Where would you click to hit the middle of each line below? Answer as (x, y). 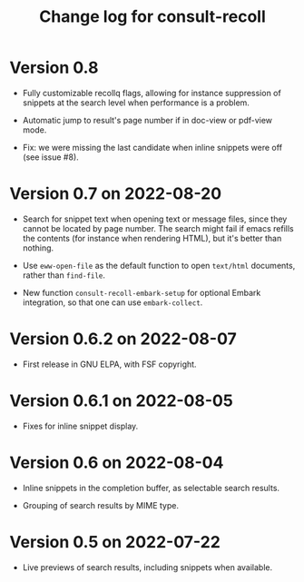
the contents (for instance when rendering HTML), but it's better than (152, 238)
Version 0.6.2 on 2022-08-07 (123, 339)
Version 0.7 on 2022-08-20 (116, 194)
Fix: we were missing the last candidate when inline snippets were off (152, 147)
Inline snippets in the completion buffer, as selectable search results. (151, 488)
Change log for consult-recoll (152, 17)
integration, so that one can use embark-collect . (113, 302)
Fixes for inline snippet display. (80, 426)
